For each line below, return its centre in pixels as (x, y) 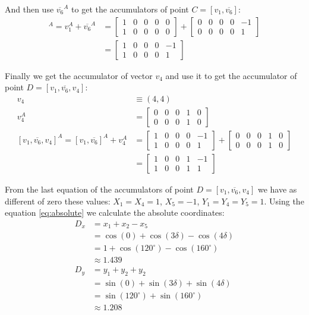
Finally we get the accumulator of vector (79, 75)
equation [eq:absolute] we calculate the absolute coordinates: (115, 212)
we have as (277, 189)
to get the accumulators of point (130, 9)
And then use (29, 9)
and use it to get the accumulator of (231, 75)
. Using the (284, 201)
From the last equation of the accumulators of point (99, 189)
